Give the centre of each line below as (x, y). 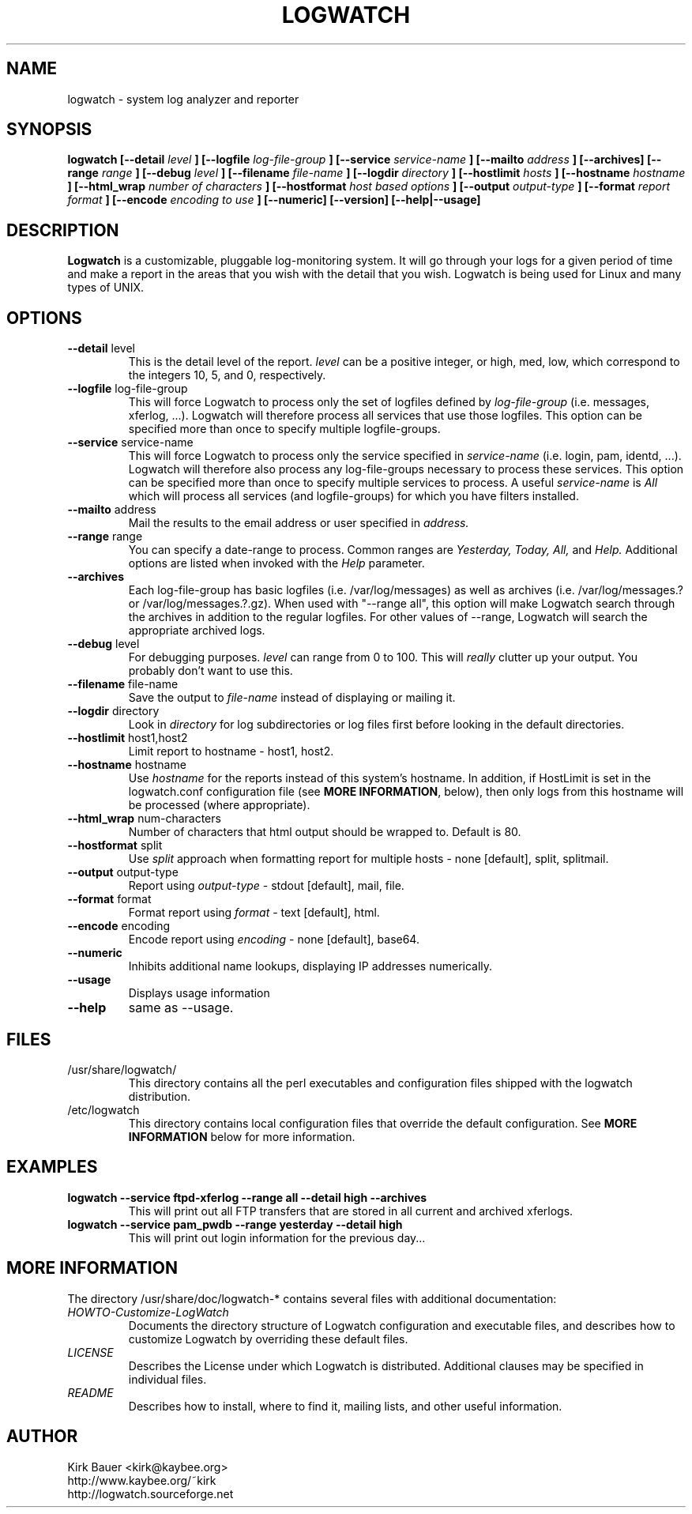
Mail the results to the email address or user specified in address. (299, 523)
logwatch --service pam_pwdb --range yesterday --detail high (235, 1224)
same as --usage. (181, 1008)
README (90, 1392)
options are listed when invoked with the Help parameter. (276, 563)
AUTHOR (42, 1437)
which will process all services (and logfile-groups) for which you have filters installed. (354, 496)
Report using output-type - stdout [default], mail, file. (266, 886)
